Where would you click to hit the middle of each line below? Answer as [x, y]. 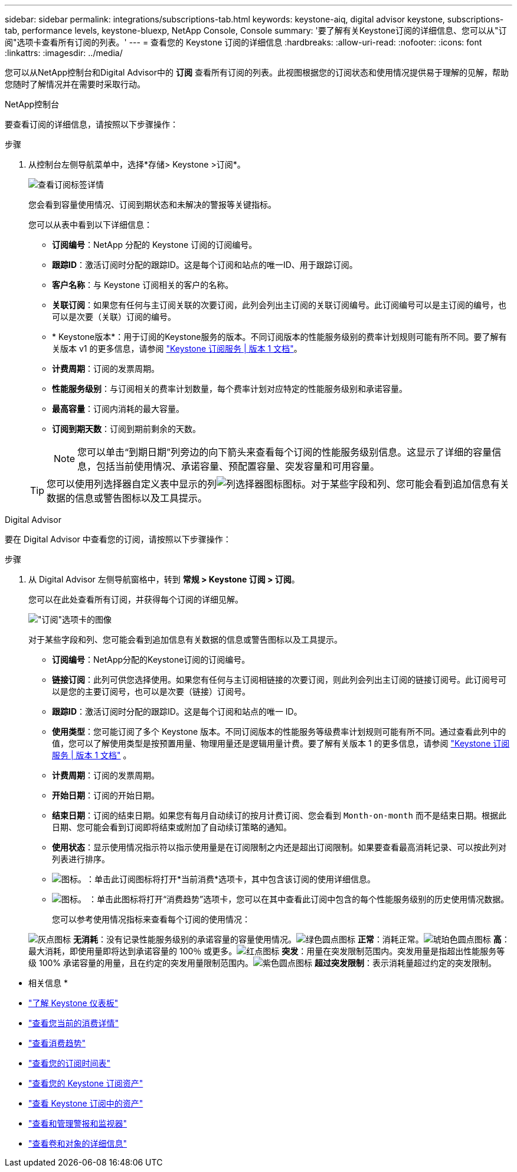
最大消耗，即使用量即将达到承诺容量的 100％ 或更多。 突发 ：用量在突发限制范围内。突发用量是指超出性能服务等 [267, 951]
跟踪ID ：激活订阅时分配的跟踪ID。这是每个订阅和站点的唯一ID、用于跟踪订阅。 [205, 265]
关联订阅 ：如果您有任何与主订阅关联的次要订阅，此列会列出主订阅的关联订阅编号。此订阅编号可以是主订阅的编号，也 [279, 305]
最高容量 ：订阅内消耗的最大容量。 [118, 409]
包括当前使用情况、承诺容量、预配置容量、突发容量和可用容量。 [238, 466]
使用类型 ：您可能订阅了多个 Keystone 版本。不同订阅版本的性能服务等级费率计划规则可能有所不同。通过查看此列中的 [279, 731]
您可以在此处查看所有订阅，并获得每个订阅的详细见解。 [136, 599]
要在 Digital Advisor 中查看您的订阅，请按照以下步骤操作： [118, 539]
